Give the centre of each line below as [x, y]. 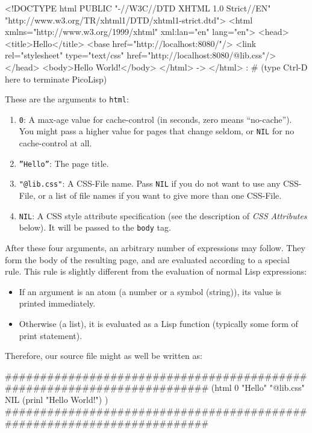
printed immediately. [57, 303]
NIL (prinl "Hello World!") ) [57, 399]
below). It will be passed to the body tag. [95, 227]
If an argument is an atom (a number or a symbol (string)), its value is [150, 291]
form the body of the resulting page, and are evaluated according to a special [147, 259]
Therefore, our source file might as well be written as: [104, 356]
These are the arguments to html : [67, 99]
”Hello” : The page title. [64, 163]
